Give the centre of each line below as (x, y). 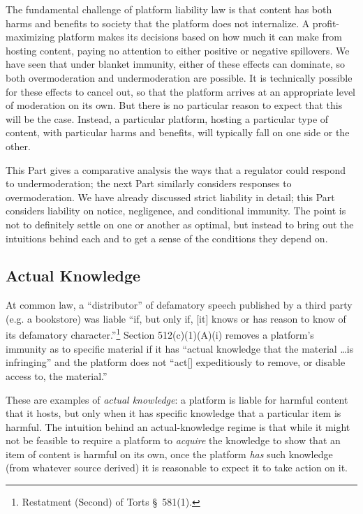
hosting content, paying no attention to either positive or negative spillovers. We (178, 50)
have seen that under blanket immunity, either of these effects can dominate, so (176, 64)
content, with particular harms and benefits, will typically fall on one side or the (178, 132)
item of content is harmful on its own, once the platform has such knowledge (169, 454)
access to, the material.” (57, 375)
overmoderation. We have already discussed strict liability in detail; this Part (170, 197)
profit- (326, 23)
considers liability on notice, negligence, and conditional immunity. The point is (176, 211)
